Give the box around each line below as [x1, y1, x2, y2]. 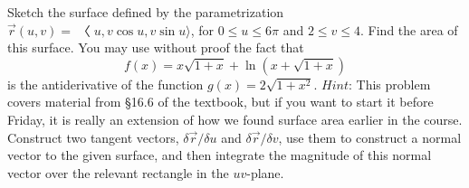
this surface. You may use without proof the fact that [7, 38, 304, 57]
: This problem [348, 74, 431, 93]
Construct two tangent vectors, [7, 127, 179, 146]
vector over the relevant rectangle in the [7, 163, 229, 182]
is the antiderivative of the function [7, 74, 204, 93]
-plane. [246, 163, 284, 182]
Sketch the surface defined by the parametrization [7, 3, 284, 21]
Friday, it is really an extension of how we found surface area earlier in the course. [7, 109, 463, 128]
